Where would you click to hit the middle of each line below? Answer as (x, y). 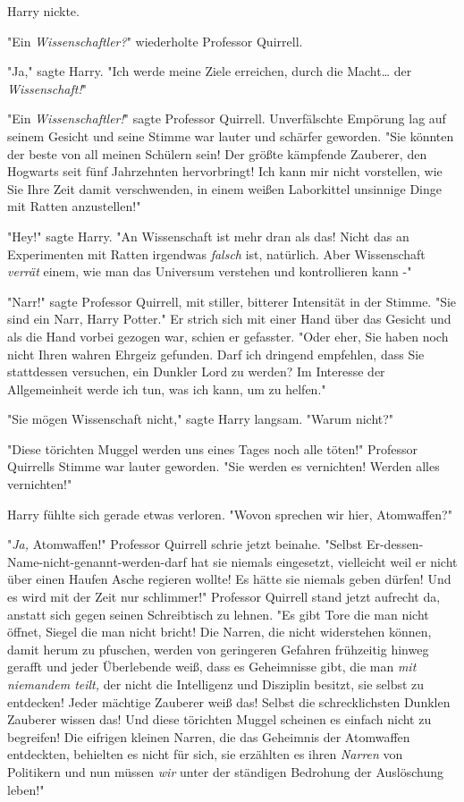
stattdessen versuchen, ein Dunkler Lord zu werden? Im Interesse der (196, 371)
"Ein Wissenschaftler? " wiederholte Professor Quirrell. (155, 41)
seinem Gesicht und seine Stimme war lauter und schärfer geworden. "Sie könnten (231, 135)
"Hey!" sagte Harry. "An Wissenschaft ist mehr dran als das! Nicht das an (208, 236)
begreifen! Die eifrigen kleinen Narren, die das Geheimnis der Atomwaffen (209, 736)
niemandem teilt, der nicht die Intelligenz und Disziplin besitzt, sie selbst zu (216, 684)
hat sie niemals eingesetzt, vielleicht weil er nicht (324, 561)
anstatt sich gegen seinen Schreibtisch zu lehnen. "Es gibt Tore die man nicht (218, 614)
